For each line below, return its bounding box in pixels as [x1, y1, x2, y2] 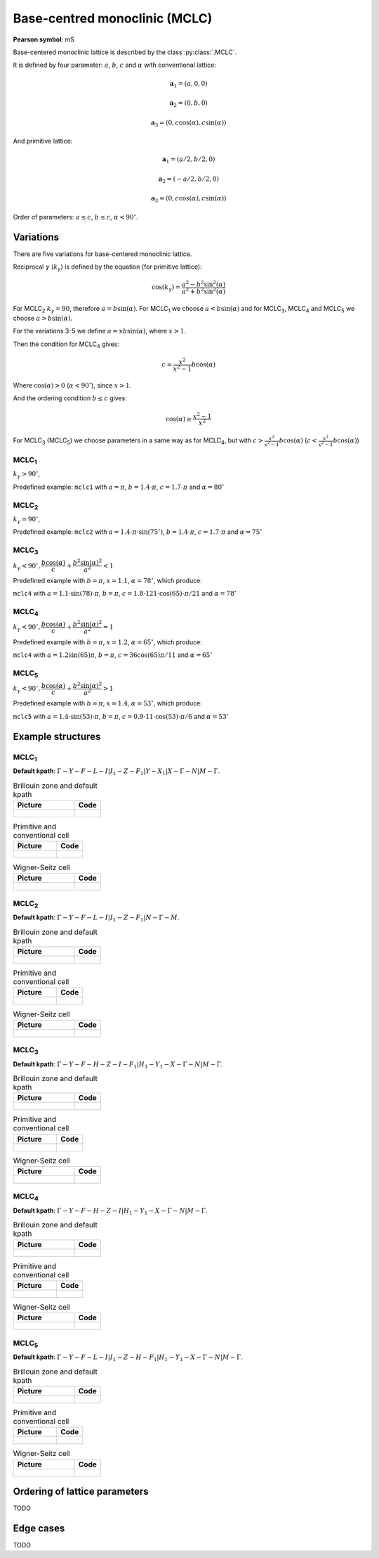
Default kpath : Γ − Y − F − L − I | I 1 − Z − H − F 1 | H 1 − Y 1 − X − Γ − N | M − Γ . [13, 1353, 244, 1362]
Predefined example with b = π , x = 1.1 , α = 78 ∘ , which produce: [13, 575, 203, 585]
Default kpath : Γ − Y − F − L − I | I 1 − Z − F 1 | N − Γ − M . [13, 913, 180, 924]
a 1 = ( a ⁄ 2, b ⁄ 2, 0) [161, 155, 215, 165]
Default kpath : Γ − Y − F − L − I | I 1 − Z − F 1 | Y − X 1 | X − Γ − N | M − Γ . [13, 767, 220, 777]
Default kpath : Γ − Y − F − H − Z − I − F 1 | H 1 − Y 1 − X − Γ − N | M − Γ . [13, 1059, 223, 1070]
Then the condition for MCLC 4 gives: [13, 340, 119, 350]
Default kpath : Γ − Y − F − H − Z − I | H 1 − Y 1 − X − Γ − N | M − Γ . [13, 1206, 208, 1216]
